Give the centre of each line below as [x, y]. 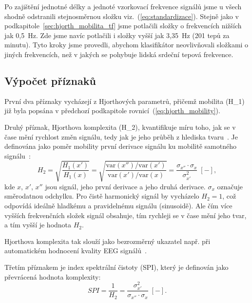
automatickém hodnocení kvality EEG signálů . [76, 251]
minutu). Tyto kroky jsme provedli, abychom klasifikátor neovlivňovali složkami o [126, 45]
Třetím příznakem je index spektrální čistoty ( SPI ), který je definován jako [116, 267]
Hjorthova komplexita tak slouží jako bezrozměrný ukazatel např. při [107, 241]
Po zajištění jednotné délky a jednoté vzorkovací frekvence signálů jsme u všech [123, 6]
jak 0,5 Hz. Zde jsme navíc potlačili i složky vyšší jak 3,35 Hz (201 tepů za [117, 35]
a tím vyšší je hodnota [38, 225]
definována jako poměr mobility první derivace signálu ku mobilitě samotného [120, 146]
